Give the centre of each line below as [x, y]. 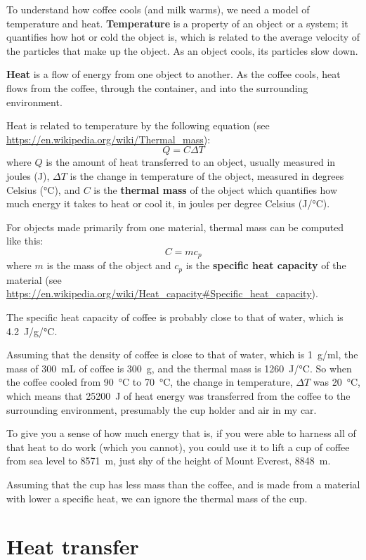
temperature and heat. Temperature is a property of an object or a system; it [177, 23]
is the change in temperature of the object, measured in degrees [207, 175]
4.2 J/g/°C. [32, 331]
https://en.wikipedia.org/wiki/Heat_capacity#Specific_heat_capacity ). [162, 293]
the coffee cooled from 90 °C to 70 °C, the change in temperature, [150, 382]
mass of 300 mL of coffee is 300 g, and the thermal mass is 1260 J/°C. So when [179, 368]
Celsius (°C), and [43, 189]
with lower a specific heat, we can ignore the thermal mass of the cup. [157, 498]
